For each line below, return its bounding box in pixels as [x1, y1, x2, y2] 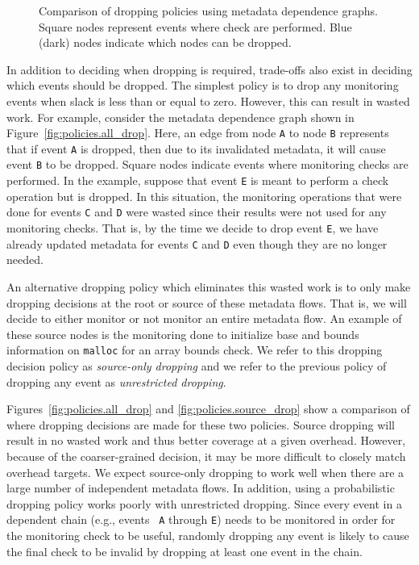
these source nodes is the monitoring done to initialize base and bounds [6, 325, 359, 342]
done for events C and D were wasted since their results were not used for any [6, 203, 387, 220]
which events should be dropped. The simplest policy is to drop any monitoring [6, 77, 399, 94]
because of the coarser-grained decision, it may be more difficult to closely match [6, 447, 406, 464]
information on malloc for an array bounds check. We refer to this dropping [6, 341, 383, 358]
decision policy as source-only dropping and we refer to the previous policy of [6, 357, 387, 374]
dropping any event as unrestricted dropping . [6, 373, 226, 390]
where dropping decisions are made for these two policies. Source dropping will [6, 416, 395, 433]
